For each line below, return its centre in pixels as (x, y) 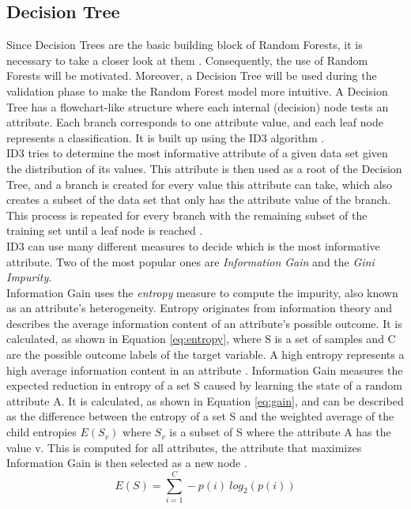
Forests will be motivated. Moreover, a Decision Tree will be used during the (192, 75)
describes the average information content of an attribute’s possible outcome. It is (204, 323)
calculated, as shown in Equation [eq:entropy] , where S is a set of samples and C (201, 339)
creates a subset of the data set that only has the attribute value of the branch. (199, 200)
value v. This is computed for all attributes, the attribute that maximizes (184, 447)
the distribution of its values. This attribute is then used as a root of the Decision (204, 168)
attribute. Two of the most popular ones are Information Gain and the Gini (190, 261)
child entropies (41, 432)
